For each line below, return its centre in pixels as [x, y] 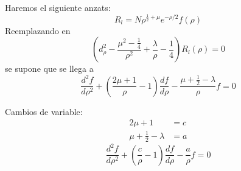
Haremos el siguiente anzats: [58, 7]
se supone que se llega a [49, 68]
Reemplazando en [38, 30]
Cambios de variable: [44, 111]
